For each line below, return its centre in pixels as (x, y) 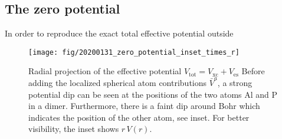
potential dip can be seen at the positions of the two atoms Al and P (153, 94)
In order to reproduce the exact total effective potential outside (119, 33)
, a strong (235, 83)
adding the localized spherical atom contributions (118, 83)
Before (253, 71)
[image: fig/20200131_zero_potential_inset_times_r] (134, 52)
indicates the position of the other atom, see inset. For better (139, 117)
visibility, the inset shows (74, 129)
